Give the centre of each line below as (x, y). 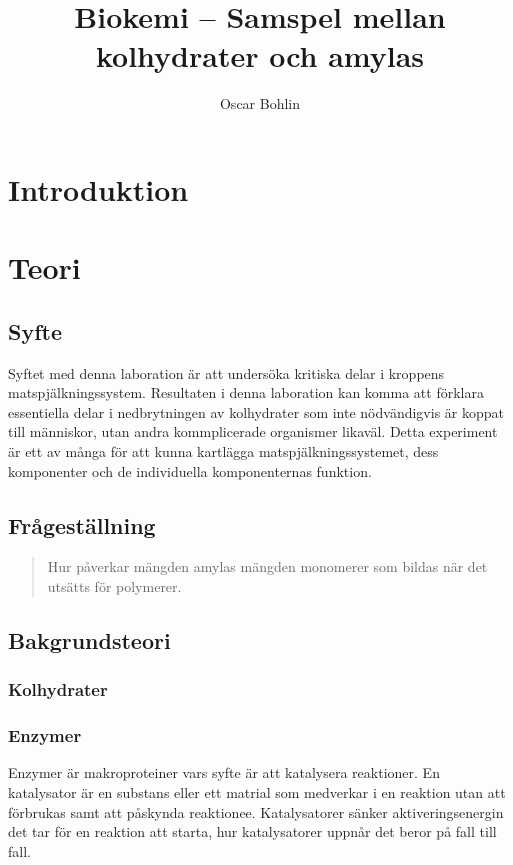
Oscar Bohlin (260, 103)
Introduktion (98, 188)
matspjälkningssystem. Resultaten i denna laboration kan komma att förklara (246, 392)
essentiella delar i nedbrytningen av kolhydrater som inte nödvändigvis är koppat (256, 411)
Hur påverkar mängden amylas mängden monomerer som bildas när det (267, 566)
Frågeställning (82, 524)
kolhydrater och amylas (260, 55)
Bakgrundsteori (89, 640)
